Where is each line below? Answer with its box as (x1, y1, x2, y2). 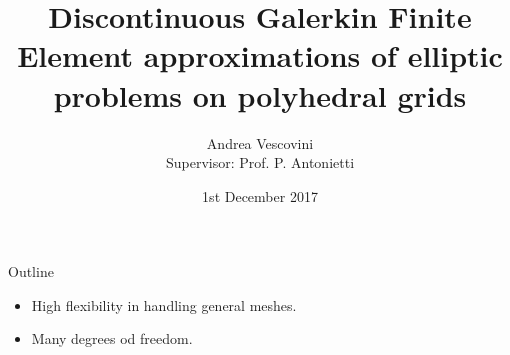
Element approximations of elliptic (17, 35, 503, 76)
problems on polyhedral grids (53, 74, 467, 115)
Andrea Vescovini (206, 132, 314, 153)
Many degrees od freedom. (31, 328, 193, 349)
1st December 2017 (202, 185, 318, 206)
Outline (8, 261, 54, 282)
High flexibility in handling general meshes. (31, 294, 297, 315)
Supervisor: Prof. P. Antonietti (165, 152, 355, 173)
